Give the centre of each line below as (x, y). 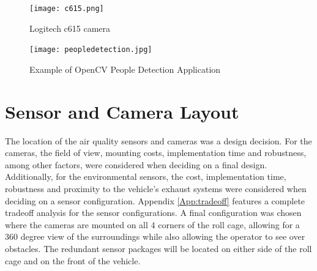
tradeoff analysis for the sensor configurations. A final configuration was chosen (153, 213)
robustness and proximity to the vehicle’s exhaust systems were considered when (156, 188)
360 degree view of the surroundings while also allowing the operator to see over (155, 236)
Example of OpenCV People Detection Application (125, 69)
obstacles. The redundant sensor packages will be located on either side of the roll (158, 248)
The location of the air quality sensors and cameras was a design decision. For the (158, 140)
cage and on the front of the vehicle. (73, 260)
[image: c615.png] (67, 9)
